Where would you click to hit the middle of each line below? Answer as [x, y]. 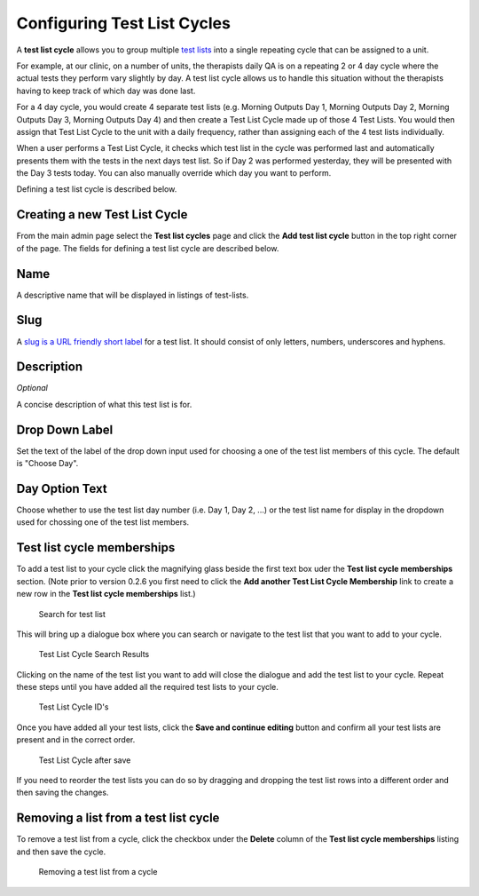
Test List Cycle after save [85, 760]
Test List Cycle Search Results [94, 654]
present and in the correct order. [76, 740]
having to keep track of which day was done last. [106, 91]
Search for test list [72, 614]
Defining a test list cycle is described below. [97, 189]
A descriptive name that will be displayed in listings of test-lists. [133, 295]
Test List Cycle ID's [74, 707]
